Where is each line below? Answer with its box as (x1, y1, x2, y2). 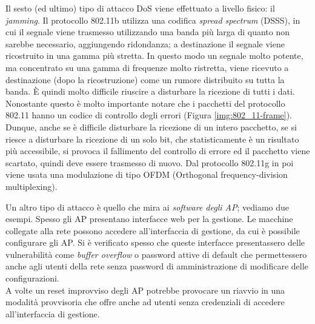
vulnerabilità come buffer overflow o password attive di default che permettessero (5, 248, 307, 260)
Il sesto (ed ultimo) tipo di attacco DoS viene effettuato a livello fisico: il (5, 2, 275, 14)
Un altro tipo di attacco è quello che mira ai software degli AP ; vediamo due (5, 200, 289, 213)
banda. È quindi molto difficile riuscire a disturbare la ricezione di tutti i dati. (5, 85, 295, 98)
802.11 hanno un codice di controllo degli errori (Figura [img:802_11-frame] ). (5, 109, 292, 121)
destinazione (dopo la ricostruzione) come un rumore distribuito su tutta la (5, 73, 285, 86)
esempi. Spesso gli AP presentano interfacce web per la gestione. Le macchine (5, 212, 293, 225)
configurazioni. (5, 272, 59, 285)
